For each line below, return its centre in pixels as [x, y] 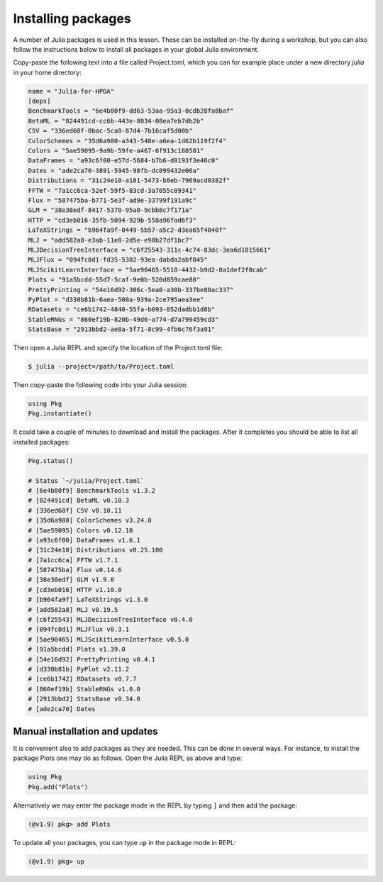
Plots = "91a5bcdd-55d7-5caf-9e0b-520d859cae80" [114, 280]
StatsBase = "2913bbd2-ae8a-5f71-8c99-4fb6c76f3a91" [122, 329]
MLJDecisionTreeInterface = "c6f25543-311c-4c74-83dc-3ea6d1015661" [150, 250]
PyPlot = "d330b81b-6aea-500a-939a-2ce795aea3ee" [116, 299]
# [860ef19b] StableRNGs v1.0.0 [84, 689]
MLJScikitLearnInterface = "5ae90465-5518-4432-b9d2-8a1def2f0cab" [148, 270]
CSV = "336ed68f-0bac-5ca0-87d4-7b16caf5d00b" [110, 131]
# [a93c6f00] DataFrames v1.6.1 [84, 540]
